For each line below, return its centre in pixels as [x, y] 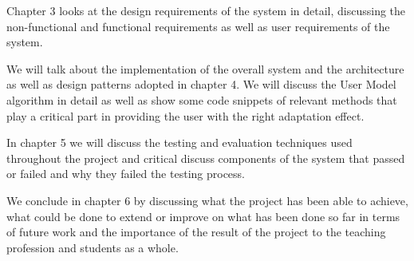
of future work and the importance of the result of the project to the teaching [196, 232]
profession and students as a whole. [93, 247]
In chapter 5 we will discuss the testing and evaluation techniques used [179, 142]
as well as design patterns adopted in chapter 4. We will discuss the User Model [201, 84]
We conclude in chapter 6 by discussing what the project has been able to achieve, [207, 200]
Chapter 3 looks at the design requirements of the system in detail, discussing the [206, 10]
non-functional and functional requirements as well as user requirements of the [198, 26]
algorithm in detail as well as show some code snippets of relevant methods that [202, 99]
